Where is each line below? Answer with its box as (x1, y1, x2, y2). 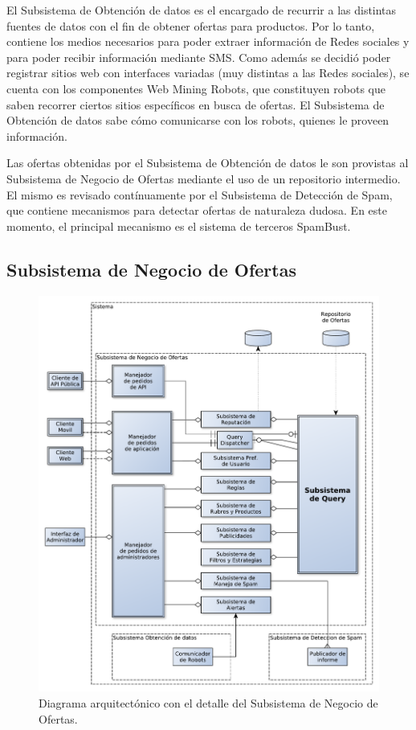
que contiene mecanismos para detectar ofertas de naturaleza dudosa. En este (6, 202, 387, 219)
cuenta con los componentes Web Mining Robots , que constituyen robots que (6, 80, 385, 96)
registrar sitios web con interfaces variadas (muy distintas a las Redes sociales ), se (6, 64, 410, 81)
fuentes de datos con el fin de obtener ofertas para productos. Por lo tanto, (6, 17, 375, 34)
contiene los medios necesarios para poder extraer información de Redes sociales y (6, 33, 410, 50)
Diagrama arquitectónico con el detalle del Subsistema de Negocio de (39, 694, 378, 711)
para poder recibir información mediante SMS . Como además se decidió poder (6, 48, 391, 65)
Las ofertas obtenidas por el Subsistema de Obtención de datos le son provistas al (6, 154, 409, 171)
